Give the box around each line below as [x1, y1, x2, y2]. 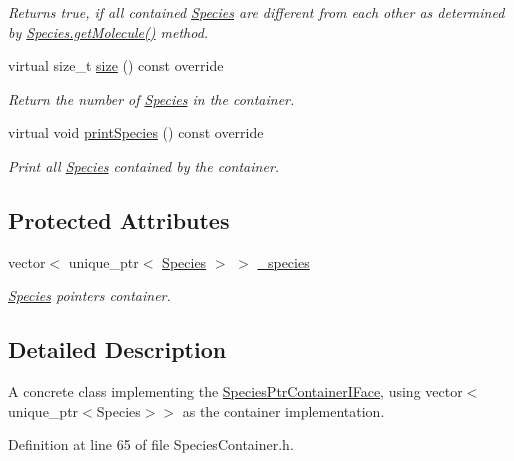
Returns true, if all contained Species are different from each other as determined [8, 2, 505, 22]
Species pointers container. [8, 285, 171, 306]
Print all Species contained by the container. [8, 155, 280, 176]
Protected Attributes [8, 204, 230, 235]
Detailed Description [8, 334, 227, 365]
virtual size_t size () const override [8, 55, 224, 76]
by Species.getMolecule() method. [8, 21, 209, 42]
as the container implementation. [182, 400, 385, 421]
